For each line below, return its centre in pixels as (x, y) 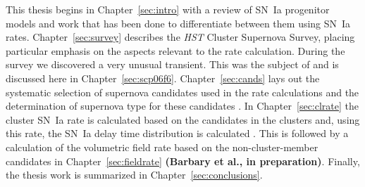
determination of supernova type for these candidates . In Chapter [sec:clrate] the (182, 106)
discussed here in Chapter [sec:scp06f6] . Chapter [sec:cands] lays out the (163, 78)
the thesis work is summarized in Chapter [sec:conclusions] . (134, 175)
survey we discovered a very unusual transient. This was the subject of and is (172, 64)
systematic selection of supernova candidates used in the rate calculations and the (182, 92)
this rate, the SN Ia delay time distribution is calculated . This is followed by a (177, 133)
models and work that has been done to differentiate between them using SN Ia (178, 23)
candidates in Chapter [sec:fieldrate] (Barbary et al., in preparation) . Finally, (183, 161)
